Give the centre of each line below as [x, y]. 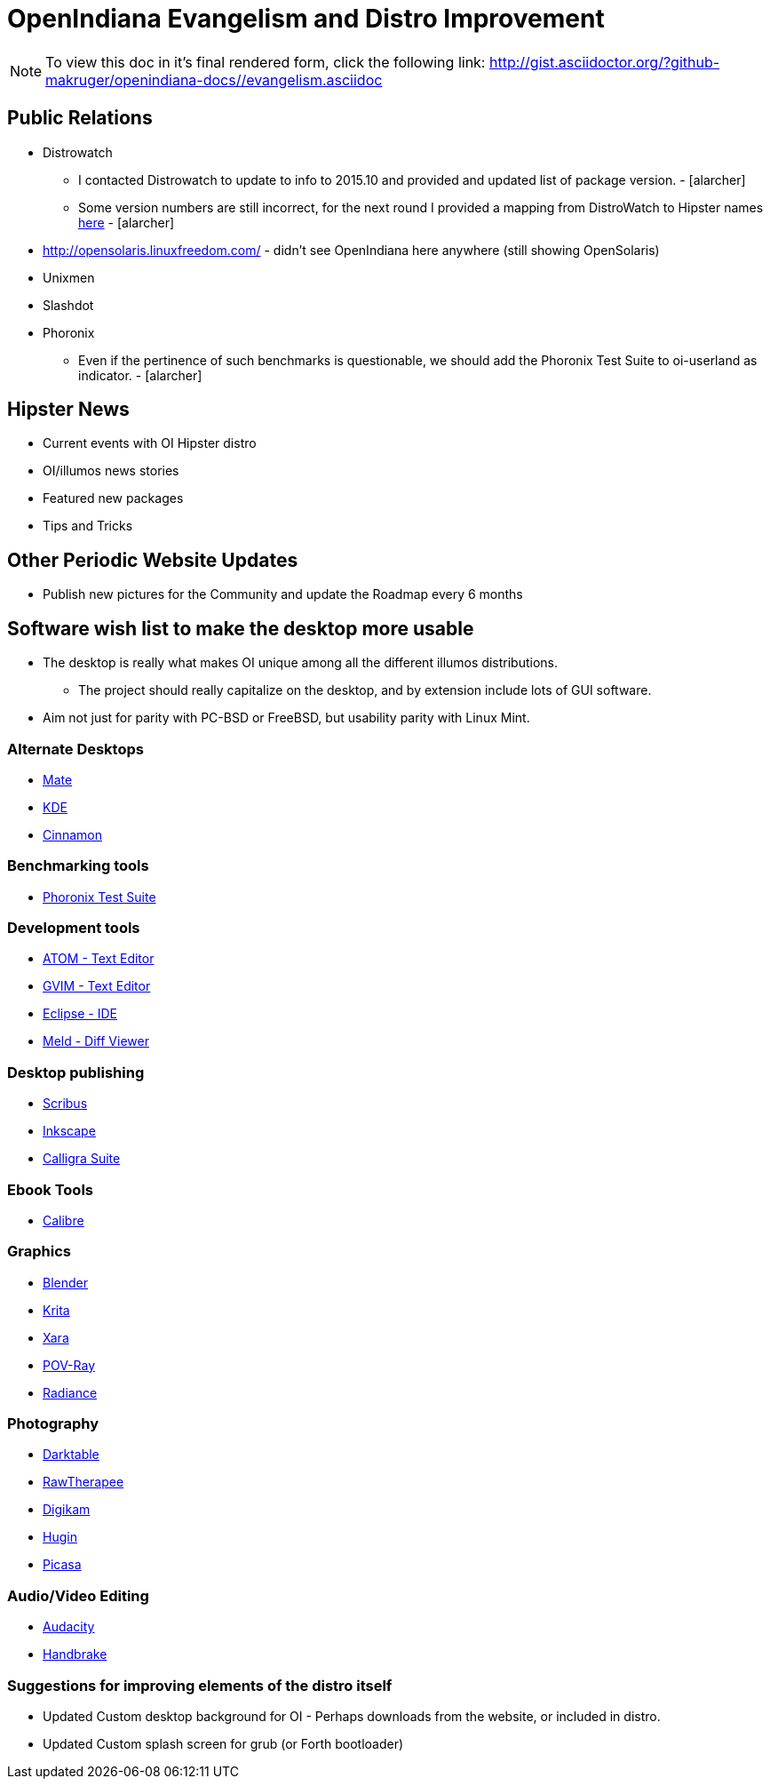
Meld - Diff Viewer [96, 1041]
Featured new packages [113, 498]
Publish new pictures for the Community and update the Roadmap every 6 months [283, 594]
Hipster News [68, 410]
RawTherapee [83, 1482]
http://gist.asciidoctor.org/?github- [604, 62]
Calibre [64, 1220]
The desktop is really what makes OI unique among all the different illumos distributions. [300, 663]
